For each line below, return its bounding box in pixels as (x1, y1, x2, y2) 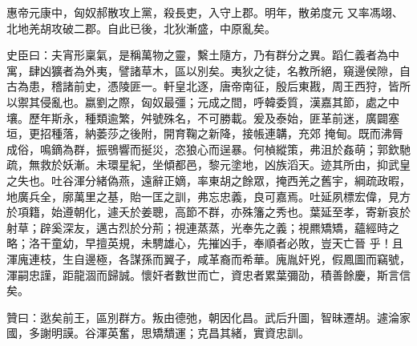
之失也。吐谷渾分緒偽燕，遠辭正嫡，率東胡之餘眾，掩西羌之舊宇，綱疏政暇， (6, 171, 411, 188)
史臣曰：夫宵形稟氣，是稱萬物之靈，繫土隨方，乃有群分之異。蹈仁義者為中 (6, 46, 399, 63)
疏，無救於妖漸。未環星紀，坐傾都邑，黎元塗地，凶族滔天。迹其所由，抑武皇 (6, 156, 411, 173)
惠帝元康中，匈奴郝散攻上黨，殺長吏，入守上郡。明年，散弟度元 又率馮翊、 (6, 4, 403, 20)
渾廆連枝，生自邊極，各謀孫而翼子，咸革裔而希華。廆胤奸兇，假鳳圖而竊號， (6, 250, 411, 267)
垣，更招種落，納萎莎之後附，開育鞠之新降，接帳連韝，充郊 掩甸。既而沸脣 (6, 125, 403, 142)
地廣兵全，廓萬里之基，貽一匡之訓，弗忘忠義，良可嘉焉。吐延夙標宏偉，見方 (6, 187, 411, 204)
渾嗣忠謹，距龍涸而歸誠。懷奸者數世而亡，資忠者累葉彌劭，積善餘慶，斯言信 (6, 266, 411, 283)
